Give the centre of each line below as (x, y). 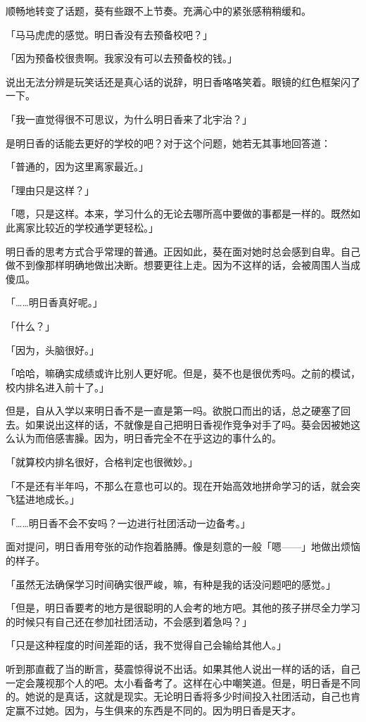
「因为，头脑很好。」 (52, 349)
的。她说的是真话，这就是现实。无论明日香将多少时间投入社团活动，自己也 (178, 696)
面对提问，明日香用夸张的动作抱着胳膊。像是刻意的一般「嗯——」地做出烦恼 (183, 546)
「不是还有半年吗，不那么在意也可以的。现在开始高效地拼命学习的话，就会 (178, 485)
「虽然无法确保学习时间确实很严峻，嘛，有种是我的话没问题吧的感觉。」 (171, 584)
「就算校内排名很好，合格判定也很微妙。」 (102, 462)
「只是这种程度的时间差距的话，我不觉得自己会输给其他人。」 (146, 645)
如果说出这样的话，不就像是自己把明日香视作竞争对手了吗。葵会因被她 (188, 424)
